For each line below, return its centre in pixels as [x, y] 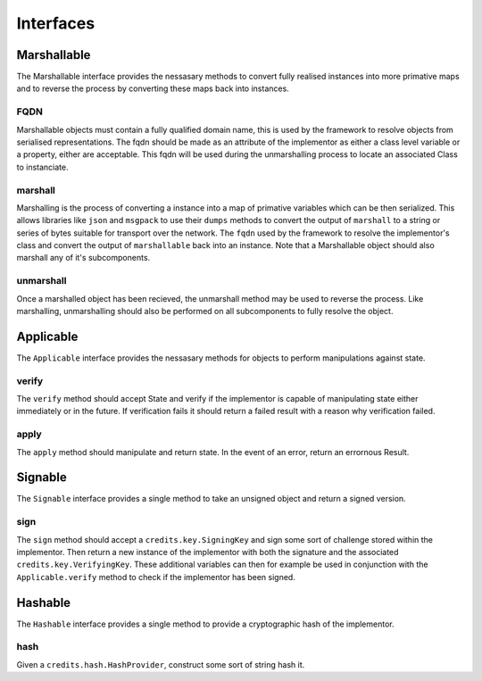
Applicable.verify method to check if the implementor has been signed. [156, 577]
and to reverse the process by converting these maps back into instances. [153, 88]
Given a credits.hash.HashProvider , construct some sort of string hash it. [161, 664]
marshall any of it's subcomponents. [83, 258]
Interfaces [56, 23]
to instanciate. [42, 167]
